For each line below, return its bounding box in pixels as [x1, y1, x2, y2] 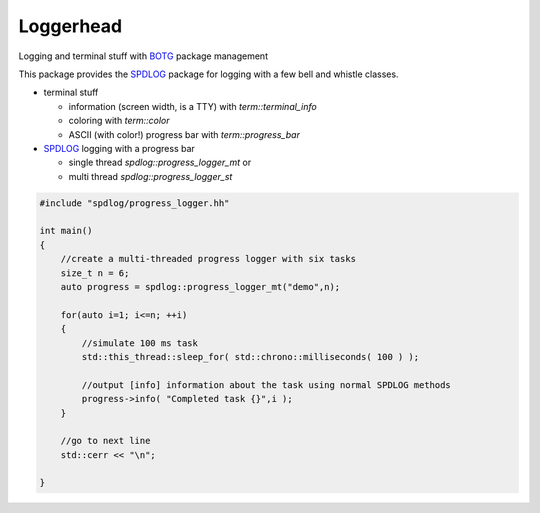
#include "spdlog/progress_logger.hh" [39, 197, 230, 209]
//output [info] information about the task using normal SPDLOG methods [81, 379, 452, 390]
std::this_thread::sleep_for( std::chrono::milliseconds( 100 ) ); [81, 351, 420, 362]
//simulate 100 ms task [81, 337, 199, 349]
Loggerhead [18, 15, 123, 37]
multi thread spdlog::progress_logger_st [68, 170, 233, 182]
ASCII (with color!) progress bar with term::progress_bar [68, 128, 300, 140]
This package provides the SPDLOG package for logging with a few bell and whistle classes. [18, 68, 399, 80]
